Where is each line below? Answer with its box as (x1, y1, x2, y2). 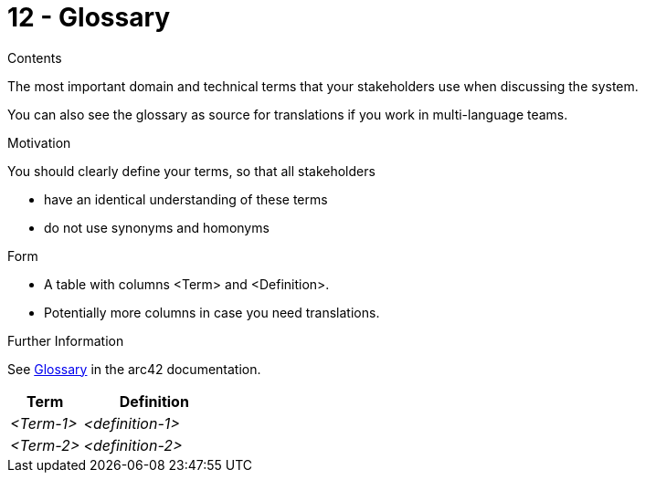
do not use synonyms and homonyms (44, 219, 270, 235)
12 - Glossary (7, 2, 171, 33)
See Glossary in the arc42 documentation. (7, 360, 261, 377)
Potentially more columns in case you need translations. (44, 304, 380, 320)
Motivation (7, 134, 71, 151)
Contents (7, 49, 62, 66)
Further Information (7, 332, 124, 349)
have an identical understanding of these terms (44, 191, 328, 207)
